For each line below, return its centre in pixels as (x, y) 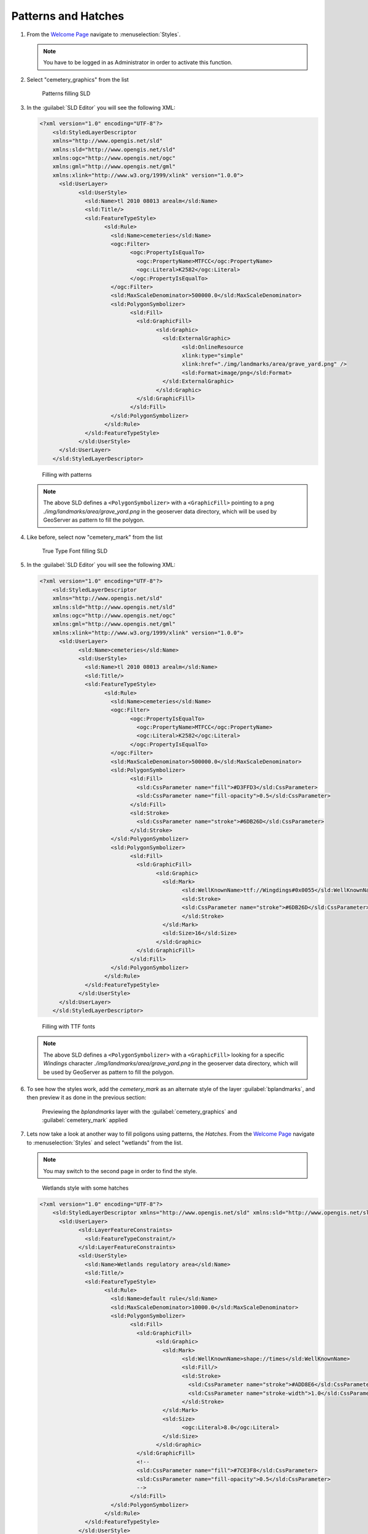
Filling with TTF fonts (68, 1026)
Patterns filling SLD (66, 94)
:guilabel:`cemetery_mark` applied (85, 1120)
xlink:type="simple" (213, 356)
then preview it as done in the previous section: (86, 1098)
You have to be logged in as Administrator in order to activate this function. (138, 63)
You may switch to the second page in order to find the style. (120, 1171)
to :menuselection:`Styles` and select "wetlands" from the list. (105, 1143)
